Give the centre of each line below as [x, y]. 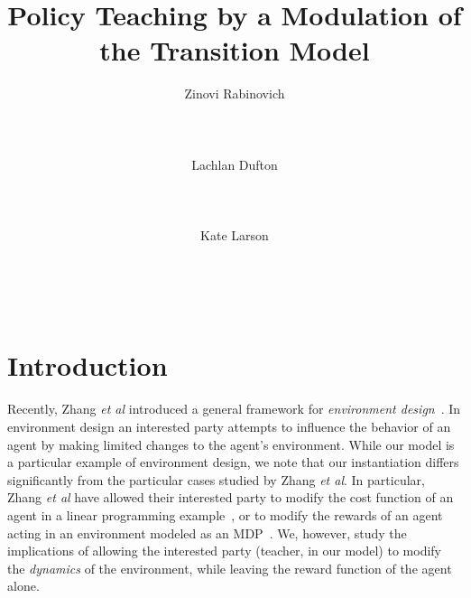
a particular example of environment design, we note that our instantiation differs [233, 462]
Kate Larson [235, 235]
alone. [23, 586]
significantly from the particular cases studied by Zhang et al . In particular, [216, 479]
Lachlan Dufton [235, 164]
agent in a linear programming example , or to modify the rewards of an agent [225, 514]
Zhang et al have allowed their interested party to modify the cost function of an [231, 497]
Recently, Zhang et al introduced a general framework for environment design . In [234, 409]
